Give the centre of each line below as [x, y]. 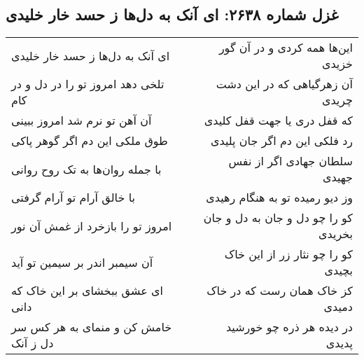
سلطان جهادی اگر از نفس [290, 161]
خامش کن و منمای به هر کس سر [92, 327]
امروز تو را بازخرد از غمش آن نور [92, 226]
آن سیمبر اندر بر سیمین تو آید [82, 262]
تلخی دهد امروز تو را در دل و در [88, 84]
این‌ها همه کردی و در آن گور [286, 48]
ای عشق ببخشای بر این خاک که [87, 291]
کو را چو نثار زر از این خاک [288, 254]
